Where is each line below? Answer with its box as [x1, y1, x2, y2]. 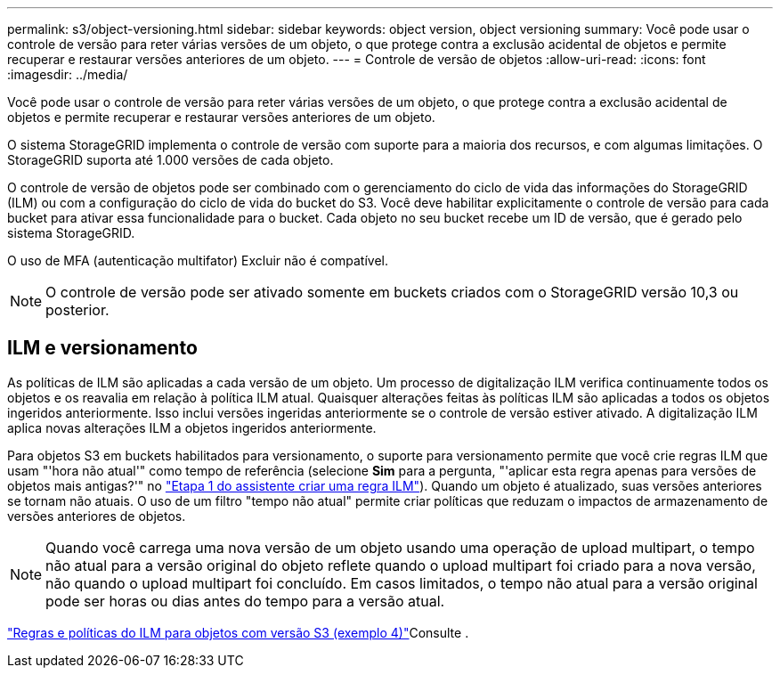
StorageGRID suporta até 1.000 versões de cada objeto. [7, 152, 334, 167]
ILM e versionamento [7, 337, 198, 360]
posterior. [45, 301, 110, 319]
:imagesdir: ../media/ [7, 67, 128, 82]
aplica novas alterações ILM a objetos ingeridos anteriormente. [7, 419, 377, 435]
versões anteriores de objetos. [7, 508, 186, 524]
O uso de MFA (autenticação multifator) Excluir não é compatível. [7, 253, 389, 268]
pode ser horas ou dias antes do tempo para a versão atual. [45, 591, 445, 610]
